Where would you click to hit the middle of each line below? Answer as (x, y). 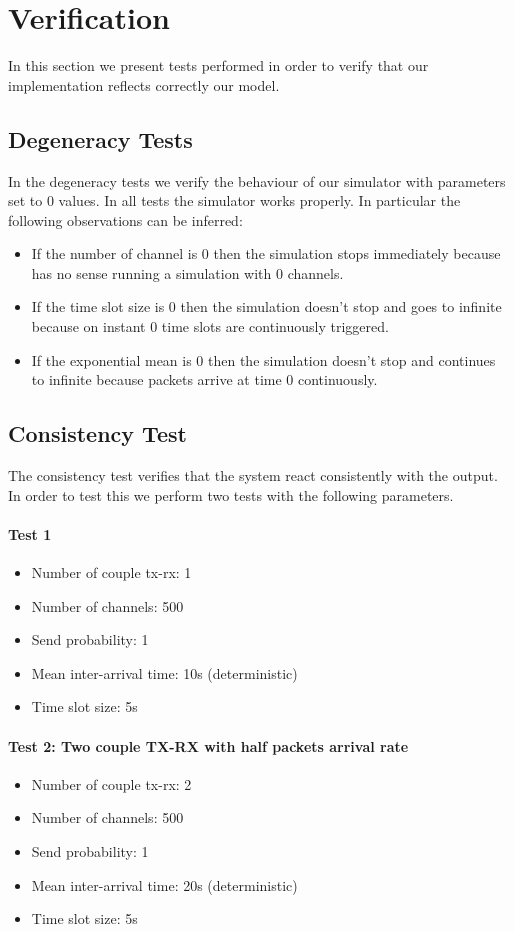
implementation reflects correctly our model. (144, 84)
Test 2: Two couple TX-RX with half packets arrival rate (208, 745)
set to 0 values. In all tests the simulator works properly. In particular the (234, 200)
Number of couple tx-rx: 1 (111, 572)
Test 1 (30, 533)
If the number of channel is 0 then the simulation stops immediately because (266, 253)
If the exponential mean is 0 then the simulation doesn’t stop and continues (263, 359)
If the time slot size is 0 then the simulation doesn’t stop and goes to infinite (266, 306)
